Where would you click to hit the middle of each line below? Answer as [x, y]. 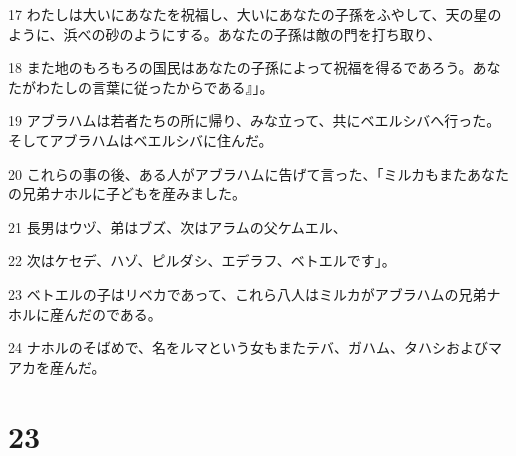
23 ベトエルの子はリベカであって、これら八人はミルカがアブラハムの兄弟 [247, 293]
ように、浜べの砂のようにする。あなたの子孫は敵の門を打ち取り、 [225, 33]
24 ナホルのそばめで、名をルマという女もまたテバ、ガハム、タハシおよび [248, 347]
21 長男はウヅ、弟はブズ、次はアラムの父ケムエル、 [177, 226]
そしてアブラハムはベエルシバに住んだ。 [140, 139]
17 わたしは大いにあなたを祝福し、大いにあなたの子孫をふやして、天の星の [255, 14]
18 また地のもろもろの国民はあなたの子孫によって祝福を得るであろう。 [240, 67]
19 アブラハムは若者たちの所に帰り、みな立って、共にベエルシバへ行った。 [254, 120]
